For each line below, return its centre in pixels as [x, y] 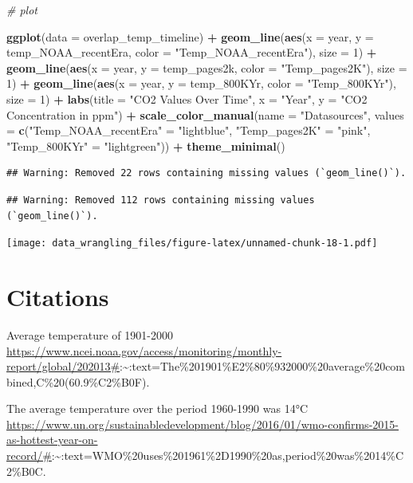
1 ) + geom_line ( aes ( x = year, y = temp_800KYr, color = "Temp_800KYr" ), [201, 83]
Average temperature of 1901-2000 [90, 334]
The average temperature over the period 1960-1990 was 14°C [157, 408]
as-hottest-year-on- [52, 440]
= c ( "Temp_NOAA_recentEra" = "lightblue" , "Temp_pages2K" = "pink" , [189, 130]
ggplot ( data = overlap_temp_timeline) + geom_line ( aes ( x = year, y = [190, 36]
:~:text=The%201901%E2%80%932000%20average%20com [263, 366]
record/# [29, 456]
